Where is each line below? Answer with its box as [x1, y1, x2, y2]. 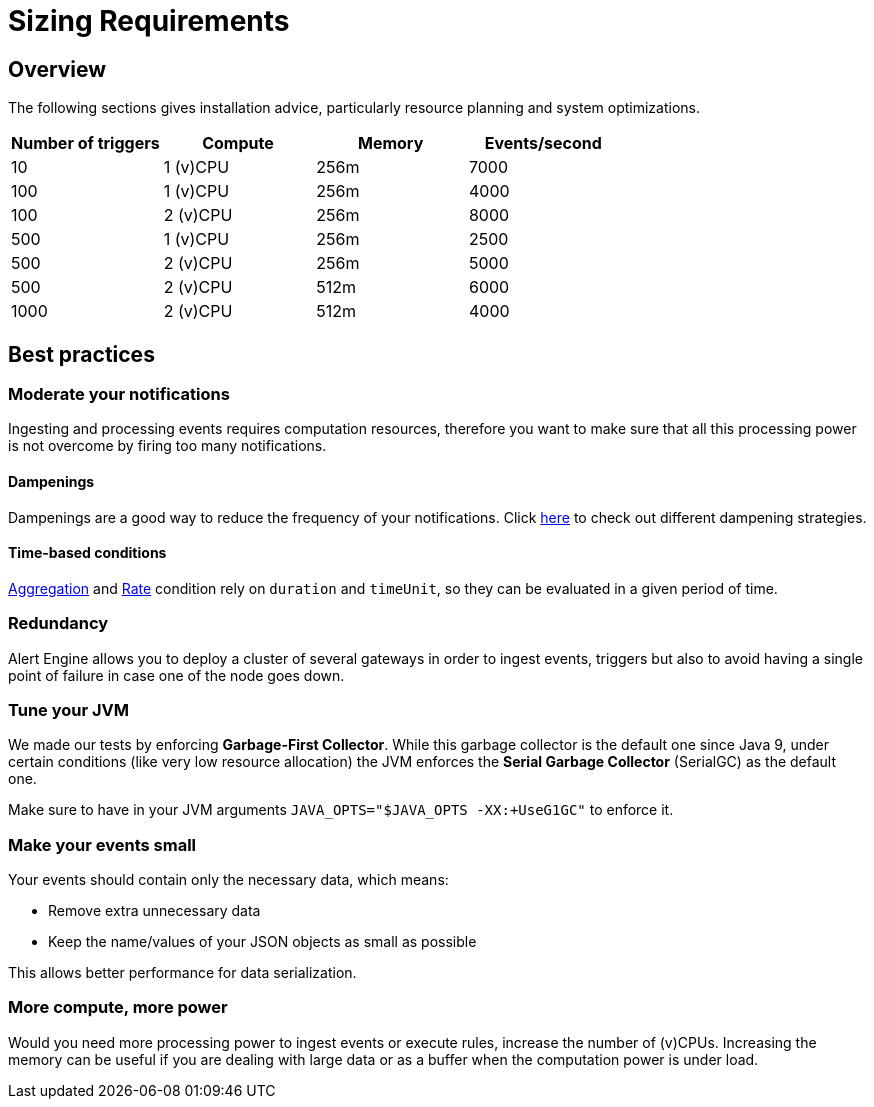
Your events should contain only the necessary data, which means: [8, 871, 449, 889]
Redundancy [8, 613, 109, 634]
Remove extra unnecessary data [48, 902, 261, 920]
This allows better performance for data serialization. [8, 964, 357, 982]
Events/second [484, 133, 602, 154]
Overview [8, 56, 107, 82]
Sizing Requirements [8, 4, 290, 38]
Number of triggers [11, 133, 160, 154]
